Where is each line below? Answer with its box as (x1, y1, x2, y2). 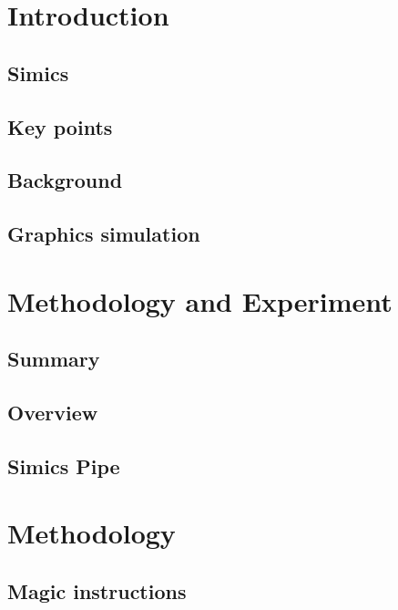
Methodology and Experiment (7, 282, 393, 319)
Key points (7, 112, 113, 140)
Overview (7, 398, 98, 427)
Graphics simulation (7, 220, 200, 248)
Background (7, 166, 123, 194)
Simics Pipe (7, 451, 120, 480)
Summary (7, 345, 100, 373)
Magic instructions (7, 576, 187, 605)
